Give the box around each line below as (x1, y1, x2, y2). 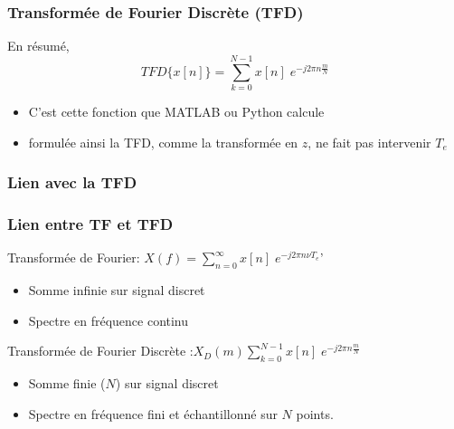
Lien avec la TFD (7, 171, 137, 194)
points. (296, 404, 334, 423)
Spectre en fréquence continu (28, 310, 189, 329)
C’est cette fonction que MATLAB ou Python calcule (28, 101, 325, 120)
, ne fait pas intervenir (307, 132, 431, 151)
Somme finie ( (28, 373, 106, 392)
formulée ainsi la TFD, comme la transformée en (28, 132, 298, 151)
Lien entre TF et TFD (7, 212, 174, 234)
